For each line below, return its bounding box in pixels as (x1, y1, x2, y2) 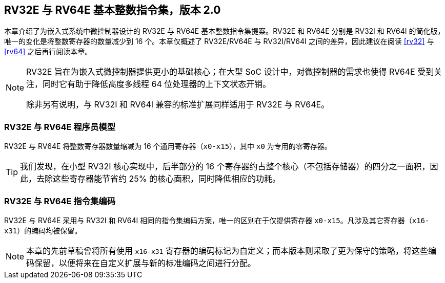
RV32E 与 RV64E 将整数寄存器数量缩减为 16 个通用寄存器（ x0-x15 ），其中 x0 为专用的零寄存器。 (4, 142, 332, 151)
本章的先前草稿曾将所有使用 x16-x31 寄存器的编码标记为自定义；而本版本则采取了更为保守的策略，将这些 (26, 245, 428, 256)
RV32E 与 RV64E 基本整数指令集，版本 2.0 (4, 4, 221, 16)
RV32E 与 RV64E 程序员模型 (4, 121, 116, 132)
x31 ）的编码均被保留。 (4, 226, 82, 235)
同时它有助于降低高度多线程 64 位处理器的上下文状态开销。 (43, 79, 271, 90)
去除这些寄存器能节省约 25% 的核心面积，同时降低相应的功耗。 (36, 173, 280, 184)
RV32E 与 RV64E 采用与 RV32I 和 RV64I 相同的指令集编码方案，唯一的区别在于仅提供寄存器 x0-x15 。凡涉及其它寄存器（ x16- (4, 215, 430, 225)
